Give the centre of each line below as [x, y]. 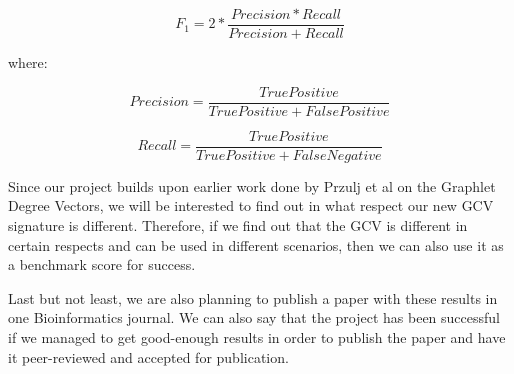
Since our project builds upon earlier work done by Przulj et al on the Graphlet [252, 185]
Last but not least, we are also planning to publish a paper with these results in [253, 297]
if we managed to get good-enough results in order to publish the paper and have [257, 336]
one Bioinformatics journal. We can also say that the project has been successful [254, 317]
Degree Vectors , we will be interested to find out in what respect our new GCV [251, 205]
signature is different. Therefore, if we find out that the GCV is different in [238, 224]
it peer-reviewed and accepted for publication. [148, 356]
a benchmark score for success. [102, 264]
